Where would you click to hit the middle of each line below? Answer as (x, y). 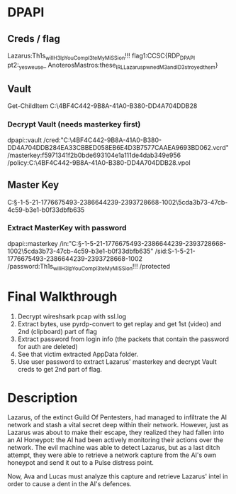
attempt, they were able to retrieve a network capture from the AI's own (112, 455)
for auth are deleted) (47, 346)
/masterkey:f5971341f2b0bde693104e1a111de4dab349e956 (94, 155)
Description (43, 398)
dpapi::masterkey (33, 243)
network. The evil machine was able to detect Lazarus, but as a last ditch (114, 448)
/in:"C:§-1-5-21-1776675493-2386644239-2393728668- (143, 243)
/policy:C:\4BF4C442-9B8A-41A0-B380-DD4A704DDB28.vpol (99, 162)
